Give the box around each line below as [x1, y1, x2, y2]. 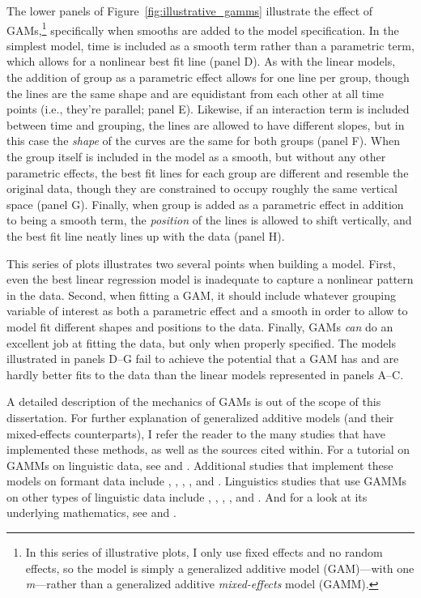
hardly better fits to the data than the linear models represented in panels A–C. [6, 365, 404, 382]
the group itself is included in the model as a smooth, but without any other [6, 148, 386, 164]
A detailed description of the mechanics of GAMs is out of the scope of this [6, 393, 381, 410]
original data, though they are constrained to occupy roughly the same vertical [6, 180, 398, 197]
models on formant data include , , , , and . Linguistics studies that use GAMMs [6, 472, 407, 489]
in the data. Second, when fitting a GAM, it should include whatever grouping [6, 286, 396, 303]
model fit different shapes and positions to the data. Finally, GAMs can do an [6, 318, 393, 335]
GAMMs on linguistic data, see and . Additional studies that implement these [6, 456, 393, 473]
